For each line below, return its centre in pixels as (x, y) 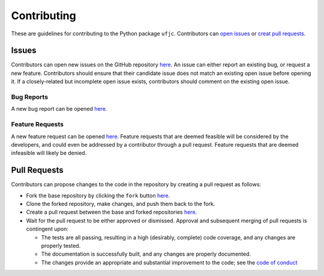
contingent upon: (47, 229)
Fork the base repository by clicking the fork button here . (98, 195)
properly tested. (61, 245)
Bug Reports (29, 97)
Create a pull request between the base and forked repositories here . (112, 212)
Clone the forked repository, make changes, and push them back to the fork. (121, 204)
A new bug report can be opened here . (59, 109)
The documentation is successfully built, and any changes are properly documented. (146, 254)
